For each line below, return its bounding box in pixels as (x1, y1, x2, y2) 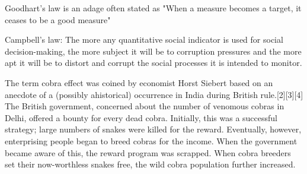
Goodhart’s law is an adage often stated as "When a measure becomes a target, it (5, 2, 302, 14)
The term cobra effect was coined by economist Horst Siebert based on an (5, 76, 273, 88)
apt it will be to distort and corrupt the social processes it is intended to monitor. (5, 56, 302, 69)
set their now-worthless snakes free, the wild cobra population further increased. (5, 158, 296, 170)
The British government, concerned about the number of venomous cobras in (5, 100, 284, 112)
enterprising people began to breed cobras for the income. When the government (5, 134, 298, 147)
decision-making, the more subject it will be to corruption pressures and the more (5, 45, 302, 57)
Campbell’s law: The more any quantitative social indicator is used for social (5, 33, 283, 46)
